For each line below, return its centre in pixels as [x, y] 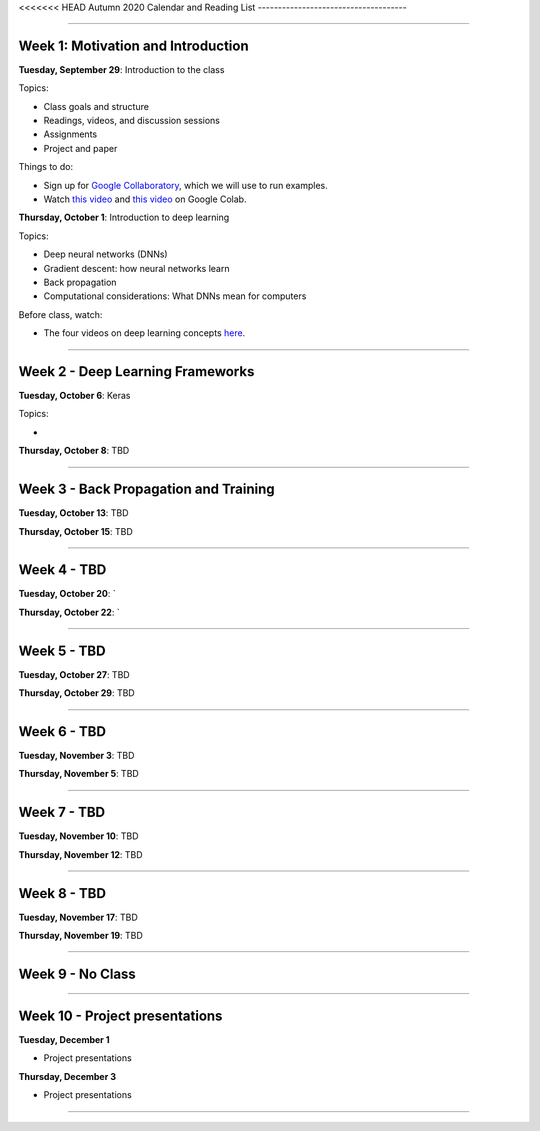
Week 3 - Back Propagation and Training [146, 489]
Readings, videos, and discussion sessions [131, 121]
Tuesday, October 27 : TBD [74, 674]
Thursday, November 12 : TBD [81, 854]
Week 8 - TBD [62, 893]
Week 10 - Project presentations [120, 1015]
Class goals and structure [96, 106]
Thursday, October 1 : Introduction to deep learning [124, 217]
